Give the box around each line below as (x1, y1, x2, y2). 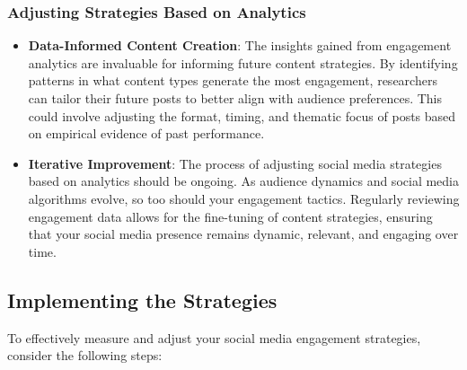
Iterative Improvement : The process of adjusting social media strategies (28, 154, 442, 172)
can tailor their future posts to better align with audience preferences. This (28, 89, 443, 107)
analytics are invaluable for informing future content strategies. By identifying (28, 53, 458, 72)
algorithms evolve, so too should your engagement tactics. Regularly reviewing (28, 189, 460, 207)
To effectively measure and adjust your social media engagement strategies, (7, 328, 421, 347)
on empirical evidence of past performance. (28, 124, 265, 143)
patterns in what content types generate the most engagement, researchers (28, 71, 437, 90)
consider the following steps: (7, 346, 163, 365)
